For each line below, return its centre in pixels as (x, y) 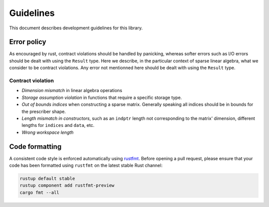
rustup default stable (47, 178)
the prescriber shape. (44, 111)
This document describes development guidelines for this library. (76, 28)
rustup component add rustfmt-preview (67, 186)
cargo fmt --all (40, 192)
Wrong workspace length (48, 132)
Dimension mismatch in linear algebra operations (72, 91)
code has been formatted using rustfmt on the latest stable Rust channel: (86, 165)
